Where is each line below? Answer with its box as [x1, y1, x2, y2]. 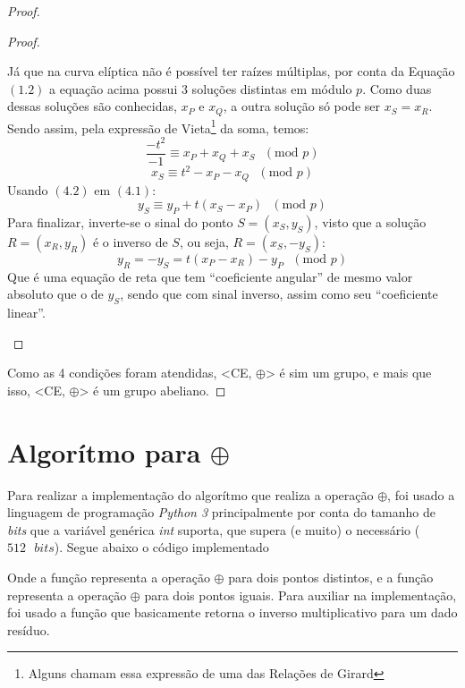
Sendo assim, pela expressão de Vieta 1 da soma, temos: [7, 115, 309, 137]
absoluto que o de [7, 285, 104, 303]
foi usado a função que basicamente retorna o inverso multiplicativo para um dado [7, 603, 458, 622]
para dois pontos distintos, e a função [228, 568, 434, 587]
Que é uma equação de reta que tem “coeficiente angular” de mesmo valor [7, 267, 413, 285]
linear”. [7, 303, 46, 322]
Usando [7, 180, 48, 199]
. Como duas [362, 79, 432, 98]
